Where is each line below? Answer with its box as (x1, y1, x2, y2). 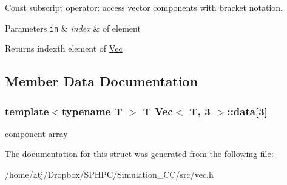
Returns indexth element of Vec (5, 42, 123, 55)
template (5, 103, 49, 118)
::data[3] (227, 103, 268, 118)
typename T (61, 103, 123, 118)
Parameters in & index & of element (5, 21, 141, 34)
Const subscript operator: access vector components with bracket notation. (5, 1, 283, 13)
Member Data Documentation (5, 72, 198, 90)
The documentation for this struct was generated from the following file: (5, 147, 274, 160)
